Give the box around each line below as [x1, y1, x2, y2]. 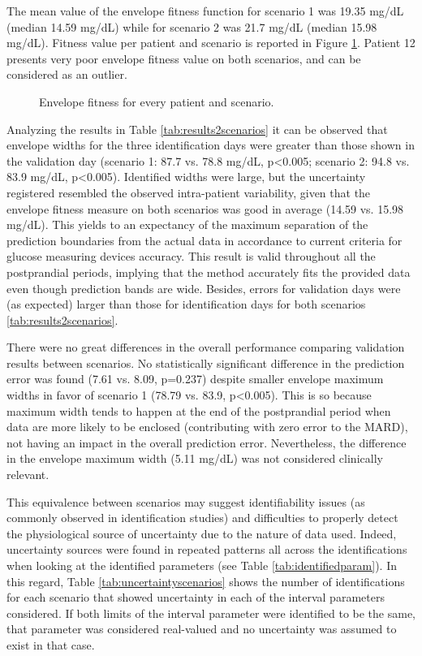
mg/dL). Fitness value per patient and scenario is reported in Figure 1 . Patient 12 [6, 34, 416, 51]
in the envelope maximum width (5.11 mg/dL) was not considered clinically [6, 450, 383, 467]
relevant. [6, 466, 50, 483]
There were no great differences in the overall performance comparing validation [6, 339, 405, 356]
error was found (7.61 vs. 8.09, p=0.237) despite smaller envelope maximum [6, 370, 384, 387]
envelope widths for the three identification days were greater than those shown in [6, 136, 415, 153]
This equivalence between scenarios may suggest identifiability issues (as [6, 493, 365, 510]
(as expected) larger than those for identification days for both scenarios [6, 296, 366, 313]
